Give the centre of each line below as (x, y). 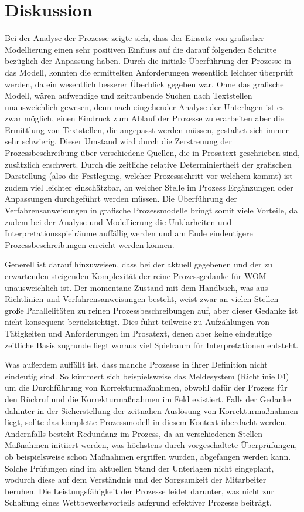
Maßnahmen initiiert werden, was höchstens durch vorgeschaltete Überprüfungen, (151, 445)
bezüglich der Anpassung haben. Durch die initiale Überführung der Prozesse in (148, 61)
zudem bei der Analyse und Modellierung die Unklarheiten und (118, 221)
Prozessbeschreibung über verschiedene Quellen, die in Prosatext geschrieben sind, (152, 153)
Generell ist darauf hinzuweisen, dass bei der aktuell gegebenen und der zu (139, 264)
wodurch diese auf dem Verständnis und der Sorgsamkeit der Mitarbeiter (136, 479)
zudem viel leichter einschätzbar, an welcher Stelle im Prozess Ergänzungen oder (149, 187)
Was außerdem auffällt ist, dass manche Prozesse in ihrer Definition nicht (136, 364)
